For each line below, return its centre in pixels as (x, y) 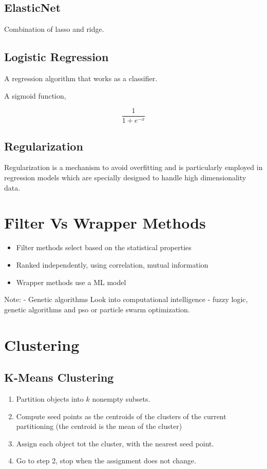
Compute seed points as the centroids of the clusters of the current (121, 416)
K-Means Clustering (59, 377)
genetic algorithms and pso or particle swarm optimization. (97, 309)
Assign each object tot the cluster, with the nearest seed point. (115, 443)
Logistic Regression (56, 57)
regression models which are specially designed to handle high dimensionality (125, 177)
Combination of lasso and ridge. (54, 29)
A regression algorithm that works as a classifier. (81, 78)
